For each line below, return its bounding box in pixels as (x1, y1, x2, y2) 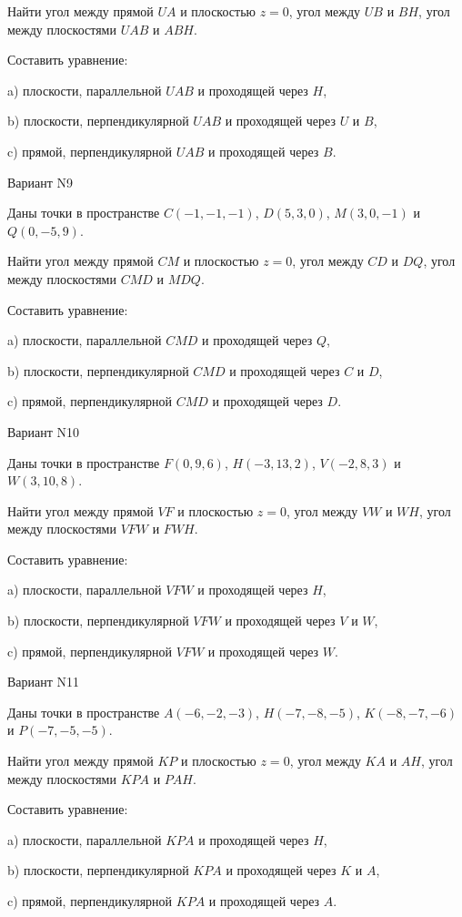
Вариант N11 (7, 672, 80, 691)
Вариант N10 (7, 422, 80, 441)
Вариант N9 (7, 172, 74, 191)
